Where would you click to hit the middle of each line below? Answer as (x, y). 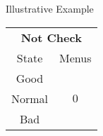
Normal (30, 98)
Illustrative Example (50, 8)
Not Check (51, 37)
